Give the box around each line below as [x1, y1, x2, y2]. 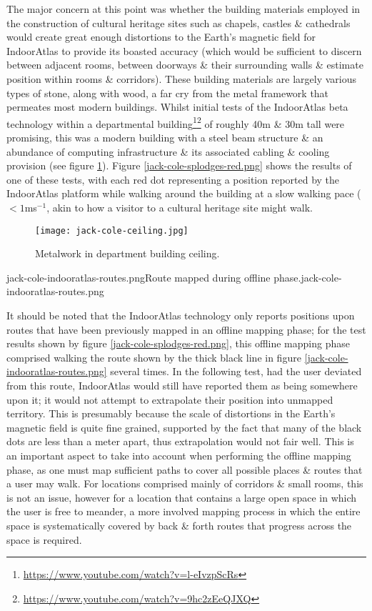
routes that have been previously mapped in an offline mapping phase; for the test [6, 322, 366, 337]
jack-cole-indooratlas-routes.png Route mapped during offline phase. [6, 269, 301, 284]
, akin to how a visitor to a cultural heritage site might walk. [46, 199, 313, 214]
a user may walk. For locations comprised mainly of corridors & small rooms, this [6, 476, 363, 491]
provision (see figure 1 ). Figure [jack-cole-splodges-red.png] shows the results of [6, 158, 352, 173]
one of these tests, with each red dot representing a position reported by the [6, 172, 340, 187]
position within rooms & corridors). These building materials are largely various [6, 71, 357, 86]
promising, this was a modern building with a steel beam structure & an [6, 130, 323, 144]
